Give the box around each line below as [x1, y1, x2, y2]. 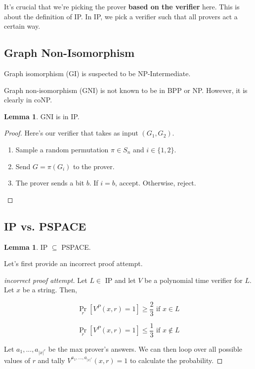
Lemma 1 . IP [4, 241, 48, 252]
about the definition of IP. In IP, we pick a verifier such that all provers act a [4, 11, 238, 21]
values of [4, 355, 30, 365]
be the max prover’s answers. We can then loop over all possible [48, 344, 242, 354]
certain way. [4, 21, 41, 31]
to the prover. [73, 161, 115, 171]
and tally [38, 355, 65, 365]
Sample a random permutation [15, 144, 109, 154]
